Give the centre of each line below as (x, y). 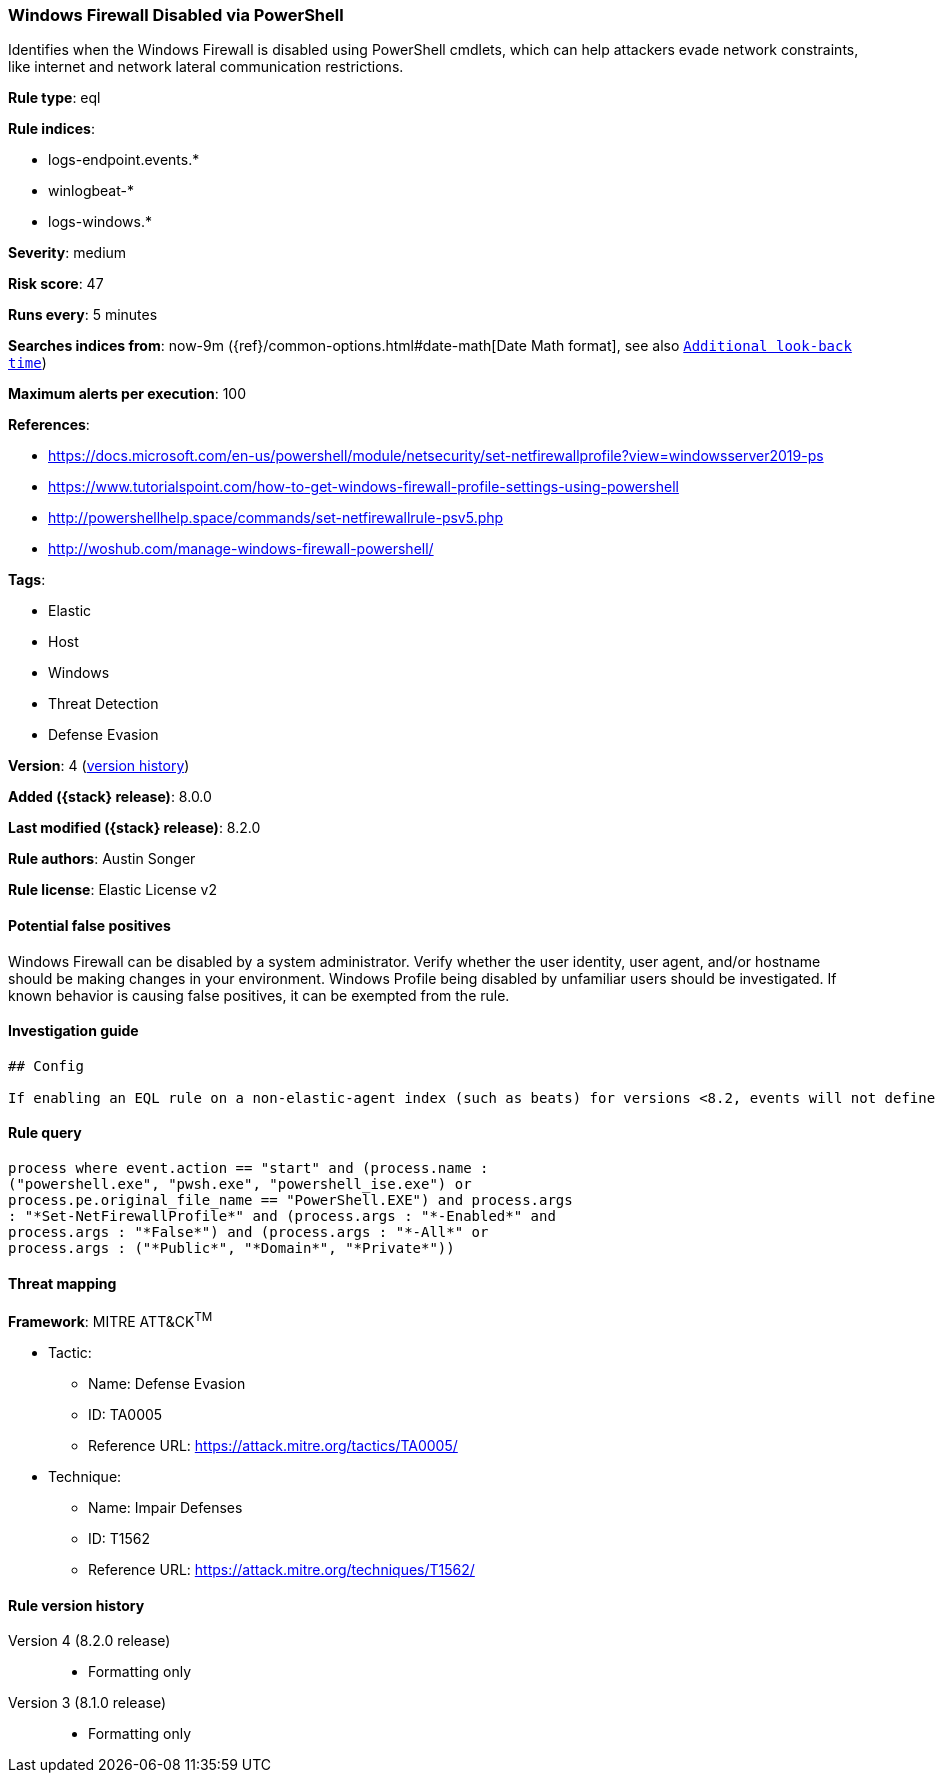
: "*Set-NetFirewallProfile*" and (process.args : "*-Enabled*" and (282, 1216)
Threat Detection (103, 704)
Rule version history (76, 1605)
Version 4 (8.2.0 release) (89, 1641)
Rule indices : (51, 129)
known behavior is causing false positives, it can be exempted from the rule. (259, 995)
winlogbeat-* (91, 191)
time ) (27, 363)
